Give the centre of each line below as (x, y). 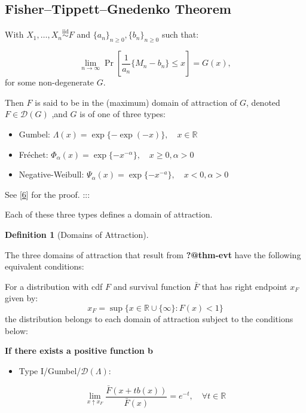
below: (16, 330)
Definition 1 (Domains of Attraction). (77, 234)
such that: (180, 34)
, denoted (263, 102)
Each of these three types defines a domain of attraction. (109, 214)
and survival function (152, 286)
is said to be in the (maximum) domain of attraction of (136, 102)
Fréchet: (33, 154)
